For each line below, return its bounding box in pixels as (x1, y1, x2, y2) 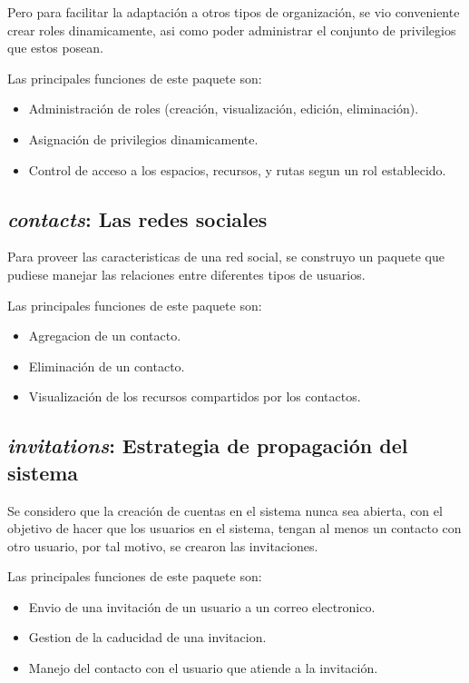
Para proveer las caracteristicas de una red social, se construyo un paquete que (7, 247, 445, 266)
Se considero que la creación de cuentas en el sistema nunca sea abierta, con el (7, 500, 443, 520)
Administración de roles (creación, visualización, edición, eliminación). (28, 99, 419, 118)
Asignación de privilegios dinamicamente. (28, 129, 259, 148)
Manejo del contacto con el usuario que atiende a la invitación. (28, 658, 378, 678)
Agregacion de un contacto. (28, 326, 181, 345)
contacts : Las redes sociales (7, 204, 268, 233)
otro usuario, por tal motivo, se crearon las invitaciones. (7, 536, 318, 555)
